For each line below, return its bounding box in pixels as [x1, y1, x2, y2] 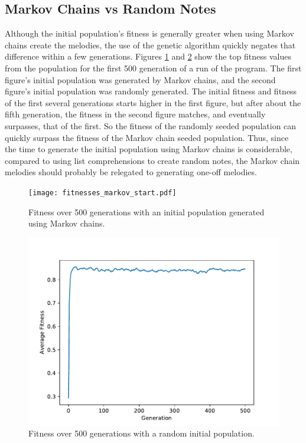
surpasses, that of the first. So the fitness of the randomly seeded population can [5, 119, 297, 132]
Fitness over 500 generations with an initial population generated [28, 205, 265, 218]
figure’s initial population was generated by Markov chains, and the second [5, 73, 276, 86]
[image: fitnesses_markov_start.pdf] [28, 188, 177, 197]
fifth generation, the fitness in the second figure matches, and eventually [5, 108, 266, 120]
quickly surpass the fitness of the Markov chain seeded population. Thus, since [5, 131, 289, 143]
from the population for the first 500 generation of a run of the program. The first [5, 61, 302, 74]
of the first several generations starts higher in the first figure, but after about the [5, 96, 301, 109]
